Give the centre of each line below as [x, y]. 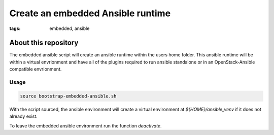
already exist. [23, 116]
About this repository [44, 43]
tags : [15, 28]
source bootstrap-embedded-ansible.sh [68, 96]
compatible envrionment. [36, 69]
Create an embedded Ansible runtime [90, 13]
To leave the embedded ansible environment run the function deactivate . [85, 126]
